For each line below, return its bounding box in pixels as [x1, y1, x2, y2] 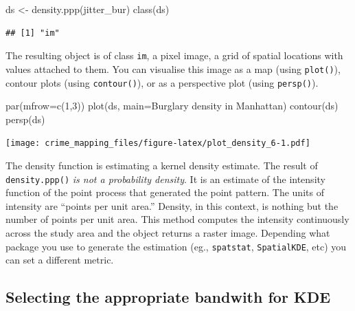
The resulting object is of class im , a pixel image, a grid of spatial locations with [5, 48, 343, 63]
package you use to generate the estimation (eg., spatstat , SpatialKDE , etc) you [5, 239, 347, 253]
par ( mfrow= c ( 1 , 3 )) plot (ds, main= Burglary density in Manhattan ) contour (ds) [5, 98, 339, 113]
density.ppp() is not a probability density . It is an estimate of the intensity [5, 171, 325, 186]
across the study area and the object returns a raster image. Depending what [5, 226, 330, 240]
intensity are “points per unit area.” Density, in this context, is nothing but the [5, 198, 339, 213]
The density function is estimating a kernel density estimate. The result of [5, 158, 318, 172]
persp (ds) [5, 111, 45, 126]
